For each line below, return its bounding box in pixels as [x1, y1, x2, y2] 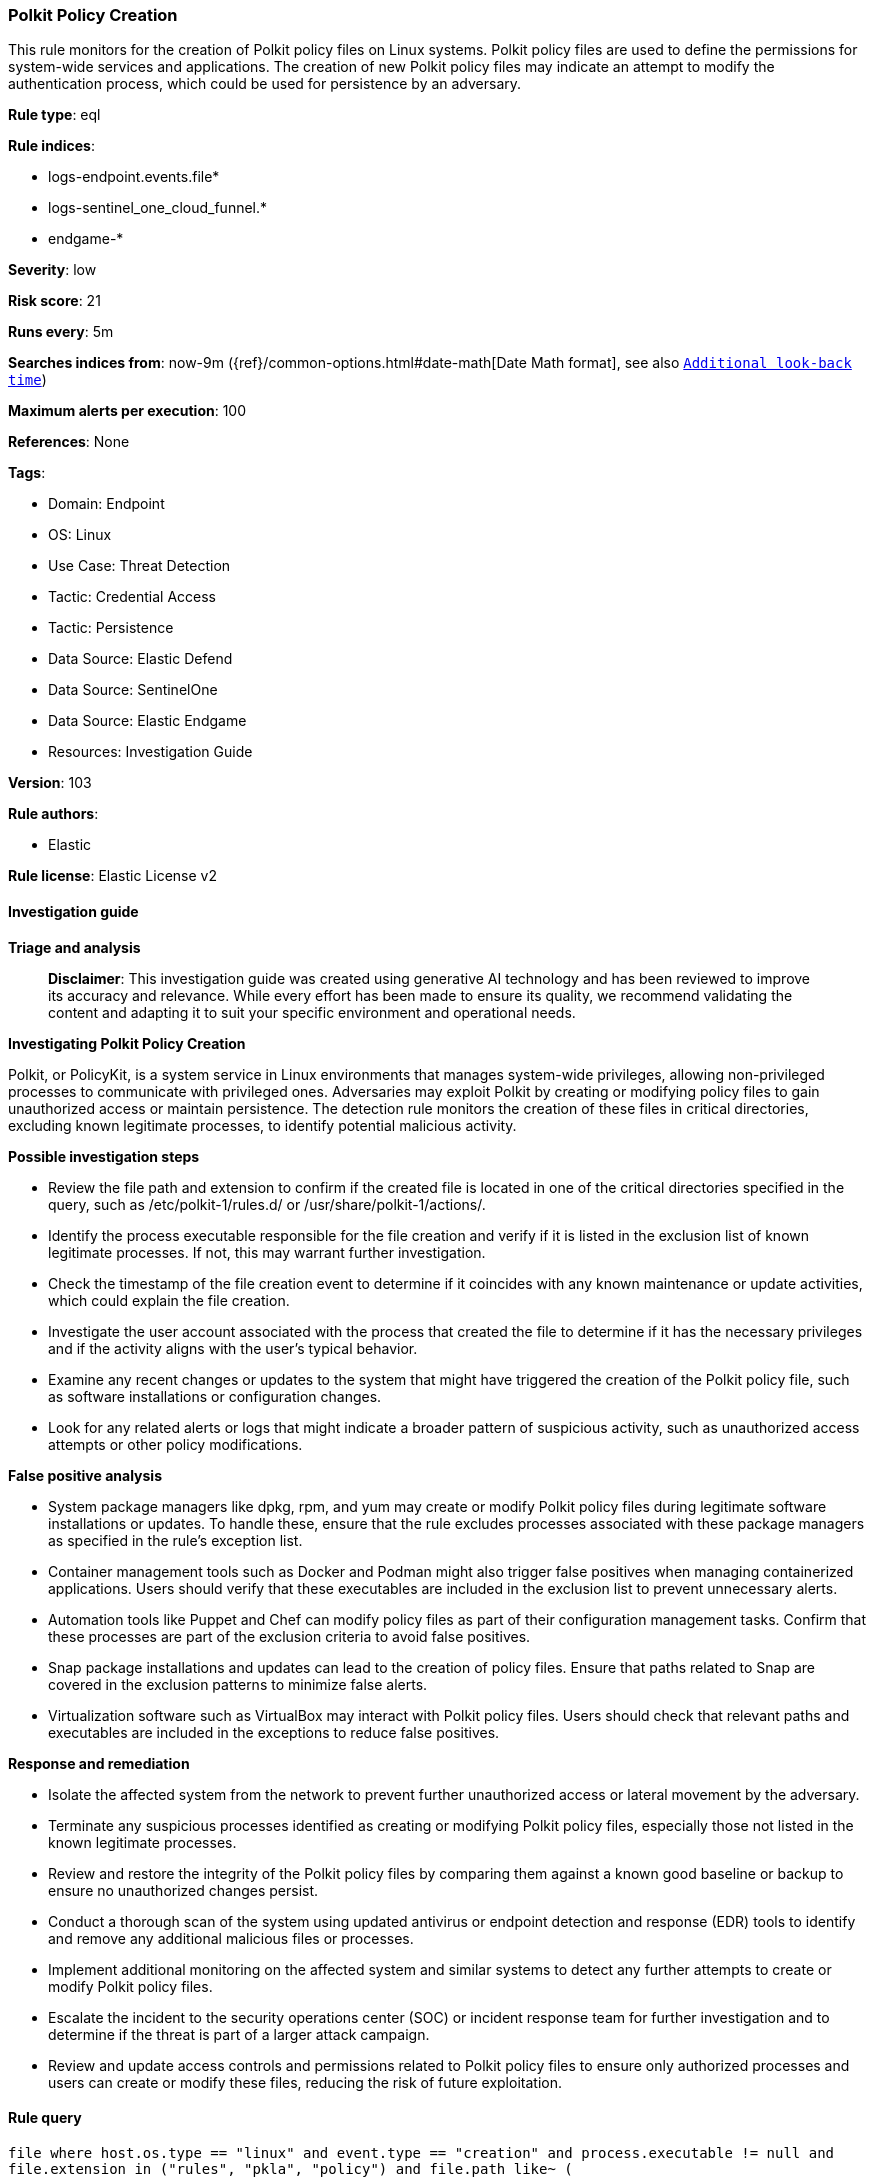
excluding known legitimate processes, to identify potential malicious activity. [8, 1116, 517, 1134]
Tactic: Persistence [48, 619, 174, 637]
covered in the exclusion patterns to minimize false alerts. [48, 1675, 428, 1693]
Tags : [8, 464, 46, 482]
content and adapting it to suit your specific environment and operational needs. [48, 1003, 576, 1021]
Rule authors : [8, 805, 99, 823]
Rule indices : [8, 137, 95, 155]
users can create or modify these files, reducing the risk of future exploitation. [48, 2073, 562, 2091]
